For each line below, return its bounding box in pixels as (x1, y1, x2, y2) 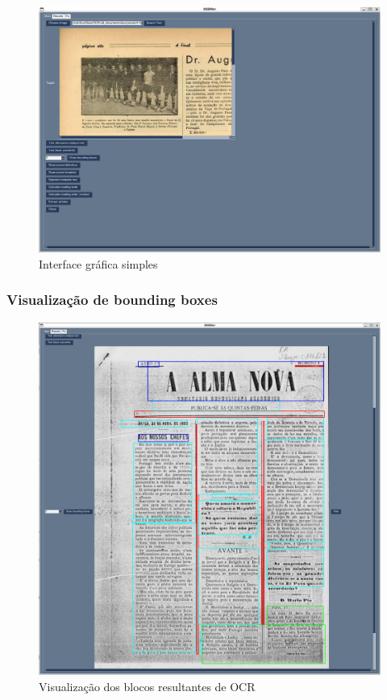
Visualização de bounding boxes (6, 290, 218, 310)
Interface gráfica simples (39, 255, 158, 272)
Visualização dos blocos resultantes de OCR (39, 677, 256, 694)
